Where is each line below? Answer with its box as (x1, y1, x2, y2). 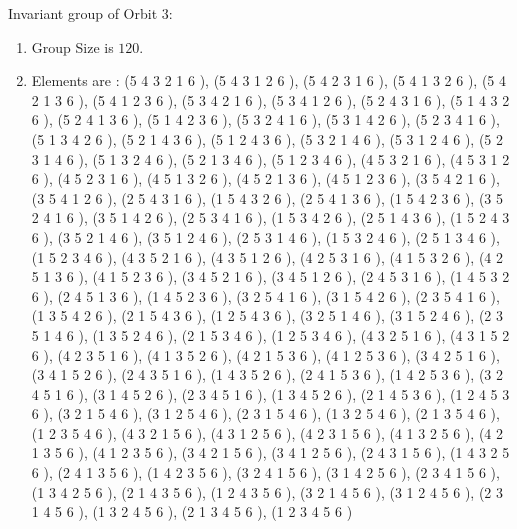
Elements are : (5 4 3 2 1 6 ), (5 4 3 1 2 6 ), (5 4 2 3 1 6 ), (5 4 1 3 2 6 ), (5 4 (31, 70, 507, 91)
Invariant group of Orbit (8, 3, 158, 23)
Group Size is (31, 36, 114, 57)
